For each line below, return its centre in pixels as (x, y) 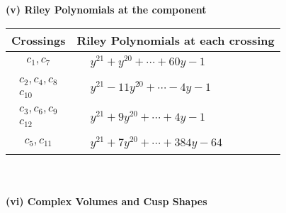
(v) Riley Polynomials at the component (106, 9)
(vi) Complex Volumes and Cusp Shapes (107, 201)
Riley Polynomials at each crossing (176, 40)
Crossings (39, 40)
